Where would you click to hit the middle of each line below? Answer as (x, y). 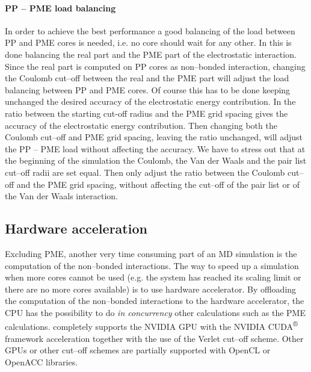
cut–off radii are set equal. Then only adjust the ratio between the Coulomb (145, 172)
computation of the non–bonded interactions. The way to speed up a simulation (152, 265)
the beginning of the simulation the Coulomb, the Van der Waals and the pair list (156, 160)
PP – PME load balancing (60, 8)
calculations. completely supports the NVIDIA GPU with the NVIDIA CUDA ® (152, 326)
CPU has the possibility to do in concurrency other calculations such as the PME (155, 312)
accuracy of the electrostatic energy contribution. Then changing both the (141, 125)
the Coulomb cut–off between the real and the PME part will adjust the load (147, 78)
